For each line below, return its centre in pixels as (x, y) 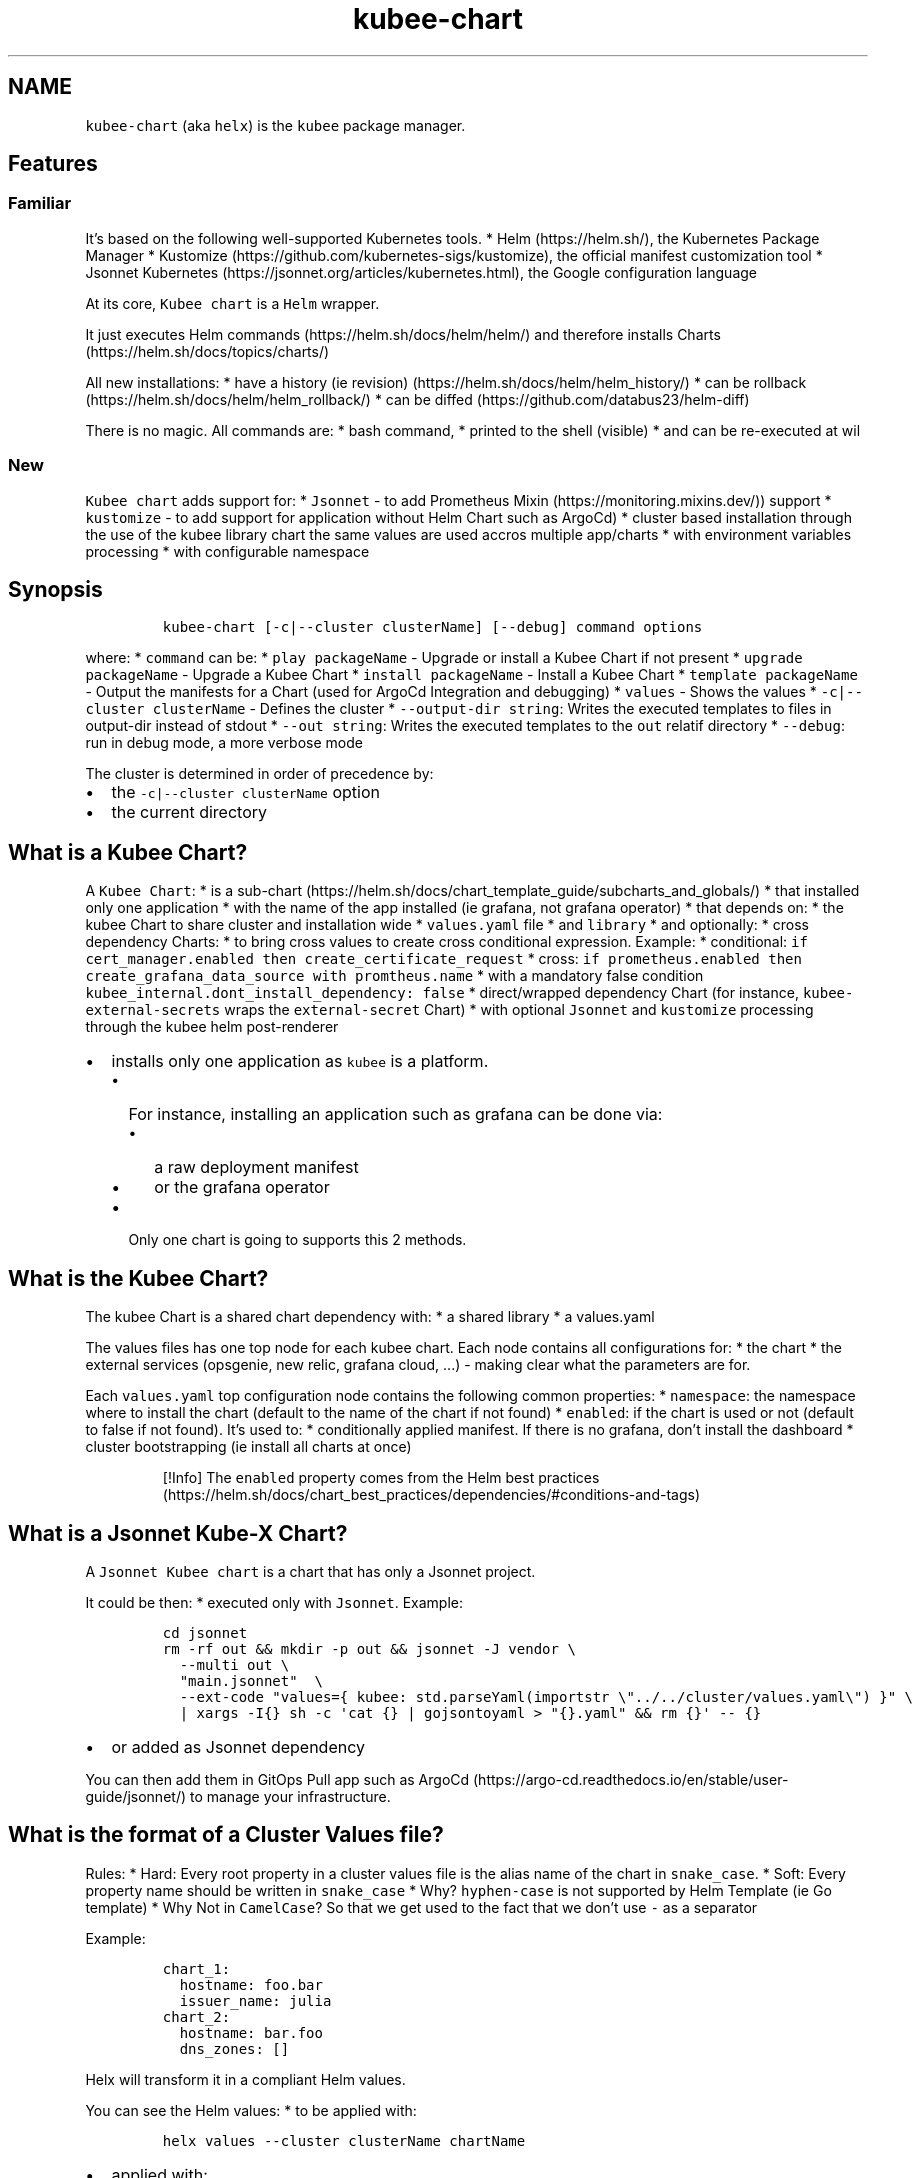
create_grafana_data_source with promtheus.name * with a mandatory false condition (394, 976)
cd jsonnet (205, 1632)
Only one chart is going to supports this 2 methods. (297, 1240)
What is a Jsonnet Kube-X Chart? (178, 1533)
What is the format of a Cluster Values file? (226, 1835)
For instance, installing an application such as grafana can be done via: (395, 1114)
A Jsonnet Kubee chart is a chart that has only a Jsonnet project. (310, 1571)
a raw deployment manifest (256, 1167)
